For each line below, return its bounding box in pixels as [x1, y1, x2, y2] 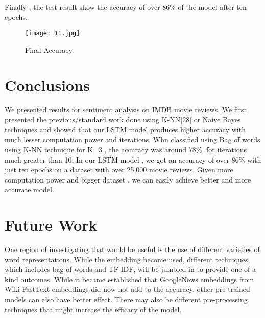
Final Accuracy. [25, 44, 74, 55]
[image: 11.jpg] [25, 30, 80, 37]
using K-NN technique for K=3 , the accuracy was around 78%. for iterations [5, 144, 247, 154]
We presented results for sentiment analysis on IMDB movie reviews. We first [5, 104, 247, 115]
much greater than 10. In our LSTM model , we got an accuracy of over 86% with [5, 154, 261, 165]
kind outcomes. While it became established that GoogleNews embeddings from [5, 274, 254, 284]
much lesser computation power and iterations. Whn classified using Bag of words [5, 134, 260, 145]
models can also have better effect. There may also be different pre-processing [5, 294, 248, 304]
